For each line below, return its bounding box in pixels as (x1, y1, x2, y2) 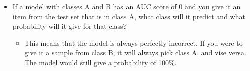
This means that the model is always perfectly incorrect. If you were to (24, 37, 243, 48)
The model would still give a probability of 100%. (24, 57, 177, 67)
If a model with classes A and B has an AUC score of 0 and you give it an (12, 1, 241, 11)
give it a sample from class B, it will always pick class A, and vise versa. (24, 47, 246, 58)
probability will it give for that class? (12, 21, 127, 31)
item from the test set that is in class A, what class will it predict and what (12, 11, 245, 21)
